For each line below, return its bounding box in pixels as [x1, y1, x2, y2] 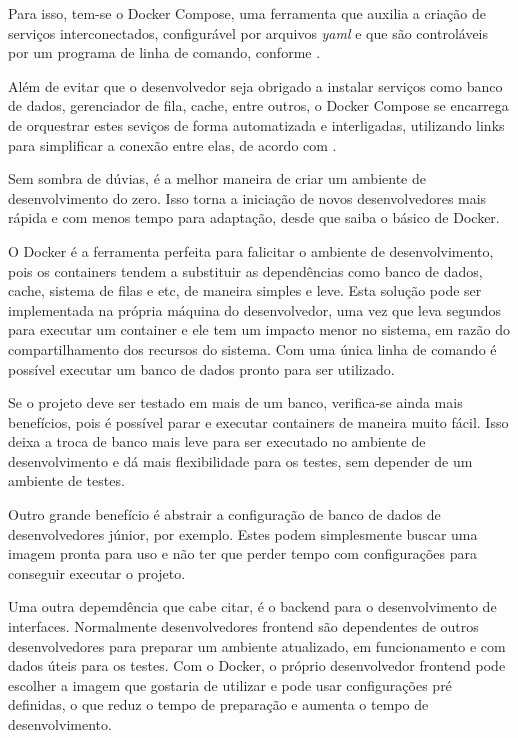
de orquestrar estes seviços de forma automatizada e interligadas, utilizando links [8, 114, 505, 135]
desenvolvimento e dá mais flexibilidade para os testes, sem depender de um [8, 450, 473, 471]
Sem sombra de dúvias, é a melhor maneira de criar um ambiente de [8, 168, 426, 189]
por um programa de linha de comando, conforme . [8, 42, 321, 63]
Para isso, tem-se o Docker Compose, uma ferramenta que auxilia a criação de [8, 3, 486, 23]
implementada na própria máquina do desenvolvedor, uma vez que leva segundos [8, 299, 502, 320]
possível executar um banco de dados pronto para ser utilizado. [8, 358, 395, 379]
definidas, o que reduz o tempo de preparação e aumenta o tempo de [8, 694, 429, 715]
